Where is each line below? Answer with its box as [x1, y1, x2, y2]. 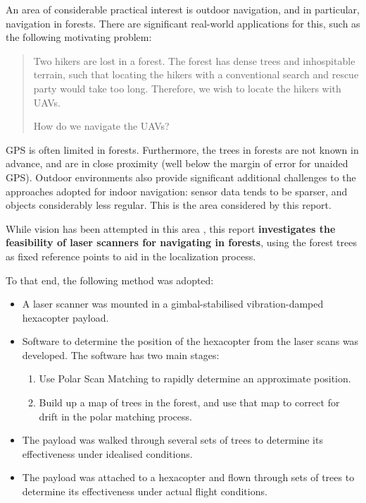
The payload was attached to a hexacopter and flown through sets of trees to [22, 470, 355, 485]
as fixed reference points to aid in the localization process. [6, 248, 256, 263]
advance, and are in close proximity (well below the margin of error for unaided [6, 156, 348, 171]
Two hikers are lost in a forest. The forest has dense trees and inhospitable [33, 53, 355, 68]
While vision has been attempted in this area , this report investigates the [6, 221, 336, 236]
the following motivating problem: [6, 30, 152, 44]
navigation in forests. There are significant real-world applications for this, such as [6, 16, 360, 30]
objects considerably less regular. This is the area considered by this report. [6, 198, 332, 212]
